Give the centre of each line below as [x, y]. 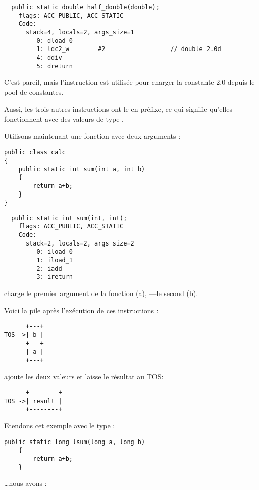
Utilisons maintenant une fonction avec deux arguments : [92, 136]
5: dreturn [55, 66]
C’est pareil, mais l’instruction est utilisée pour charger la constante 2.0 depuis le [129, 82]
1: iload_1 [55, 260]
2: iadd [49, 268]
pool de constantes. [34, 92]
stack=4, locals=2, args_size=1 [80, 32]
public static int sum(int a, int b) [82, 169]
